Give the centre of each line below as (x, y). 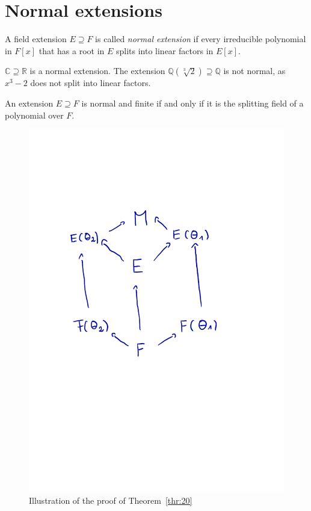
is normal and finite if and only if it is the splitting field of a (192, 103)
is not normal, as (254, 71)
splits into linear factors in (165, 50)
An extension (29, 103)
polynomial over (34, 115)
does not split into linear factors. (91, 83)
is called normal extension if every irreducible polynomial (201, 39)
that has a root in (72, 50)
